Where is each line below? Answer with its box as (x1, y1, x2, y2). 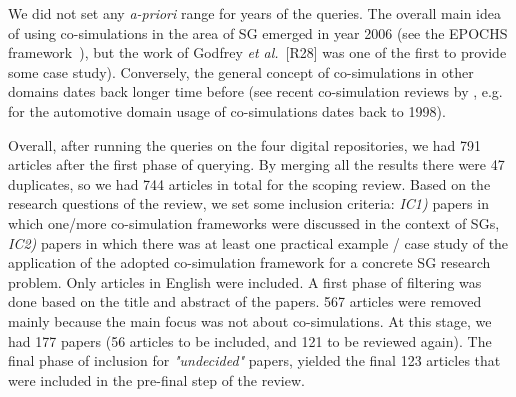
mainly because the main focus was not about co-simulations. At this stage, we (8, 310, 492, 331)
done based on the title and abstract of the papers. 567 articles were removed (8, 291, 482, 312)
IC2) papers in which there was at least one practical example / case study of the (8, 232, 509, 253)
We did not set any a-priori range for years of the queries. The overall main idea (8, 3, 501, 23)
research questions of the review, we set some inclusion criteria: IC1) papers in (8, 193, 489, 214)
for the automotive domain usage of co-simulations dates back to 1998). (8, 100, 446, 121)
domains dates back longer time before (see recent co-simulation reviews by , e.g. (8, 81, 503, 102)
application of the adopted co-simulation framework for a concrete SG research (8, 252, 491, 273)
